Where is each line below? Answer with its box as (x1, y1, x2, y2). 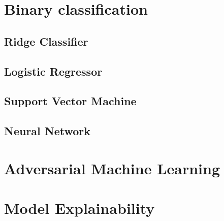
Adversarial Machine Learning (4, 157, 220, 178)
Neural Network (4, 123, 91, 139)
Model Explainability (4, 198, 155, 218)
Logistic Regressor (4, 63, 103, 79)
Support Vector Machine (4, 93, 137, 109)
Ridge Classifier (4, 33, 88, 49)
